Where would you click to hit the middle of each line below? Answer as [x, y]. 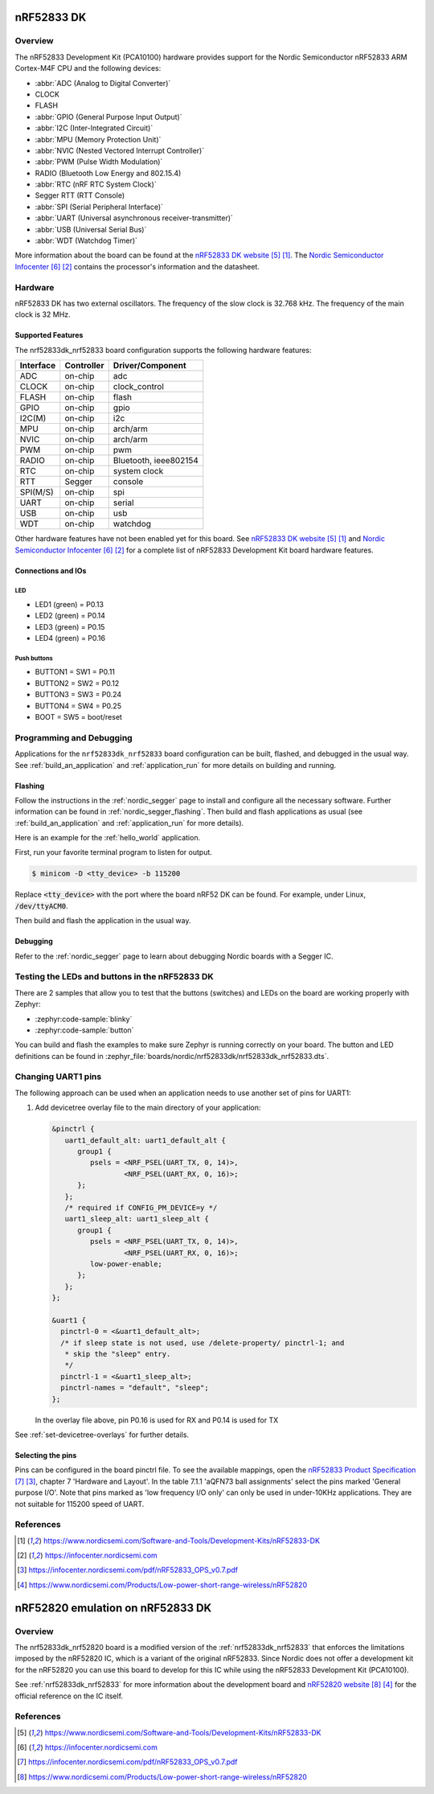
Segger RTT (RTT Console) [80, 195]
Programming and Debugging [74, 737]
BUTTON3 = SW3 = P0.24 [78, 695]
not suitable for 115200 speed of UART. [80, 1504]
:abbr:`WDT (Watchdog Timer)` [86, 240]
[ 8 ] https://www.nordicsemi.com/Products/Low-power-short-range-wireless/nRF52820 [162, 1776]
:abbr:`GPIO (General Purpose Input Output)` [108, 117]
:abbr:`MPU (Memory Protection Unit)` [98, 139]
